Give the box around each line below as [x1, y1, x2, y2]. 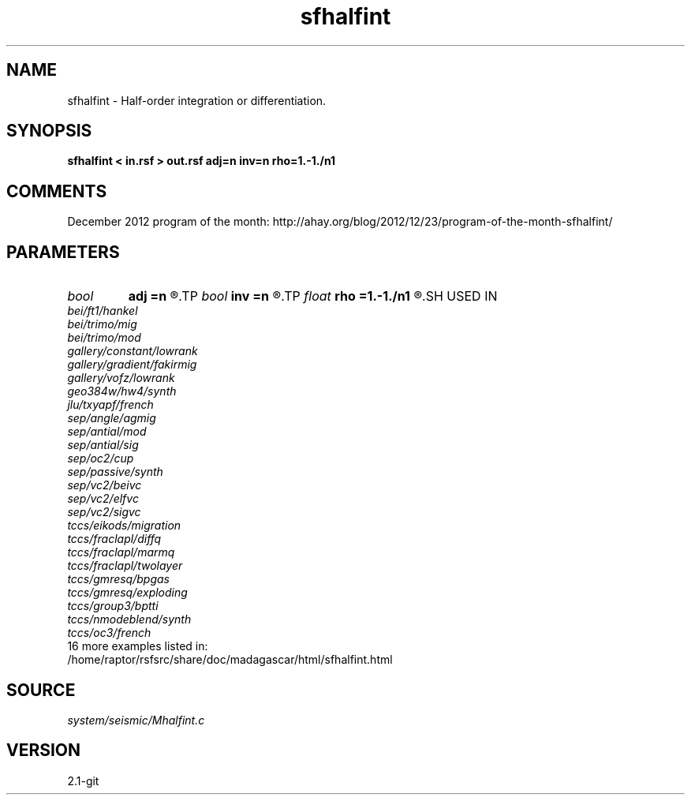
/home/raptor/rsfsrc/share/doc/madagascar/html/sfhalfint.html [67, 653, 393, 667]
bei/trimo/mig [67, 317, 137, 331]
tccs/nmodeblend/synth [67, 612, 192, 627]
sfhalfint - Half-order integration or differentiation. [67, 93, 327, 107]
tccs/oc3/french [67, 626, 151, 640]
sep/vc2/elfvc [67, 492, 139, 506]
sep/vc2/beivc [67, 478, 142, 492]
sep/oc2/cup [67, 451, 134, 466]
